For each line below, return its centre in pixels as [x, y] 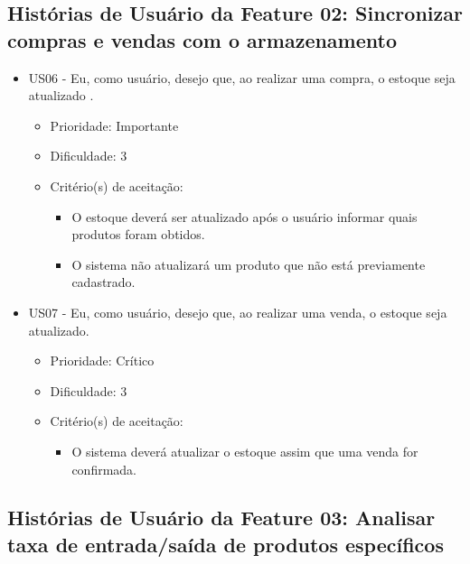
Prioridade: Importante [114, 125]
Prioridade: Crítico [102, 361]
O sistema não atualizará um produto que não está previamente [249, 264]
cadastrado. [103, 282]
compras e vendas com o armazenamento [202, 39]
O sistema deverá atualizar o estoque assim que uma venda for [245, 451]
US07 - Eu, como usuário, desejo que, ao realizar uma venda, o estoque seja [238, 312]
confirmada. [104, 469]
